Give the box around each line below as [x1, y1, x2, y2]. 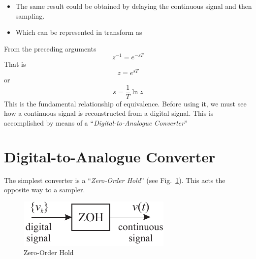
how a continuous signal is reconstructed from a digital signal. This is [4, 108, 214, 118]
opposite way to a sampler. [4, 184, 85, 195]
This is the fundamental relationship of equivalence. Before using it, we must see [4, 98, 247, 108]
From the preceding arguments [4, 43, 96, 53]
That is [4, 59, 26, 69]
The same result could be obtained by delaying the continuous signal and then [15, 1, 252, 11]
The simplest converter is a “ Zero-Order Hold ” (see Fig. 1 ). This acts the [4, 175, 225, 185]
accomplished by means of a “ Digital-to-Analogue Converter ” [4, 117, 188, 128]
